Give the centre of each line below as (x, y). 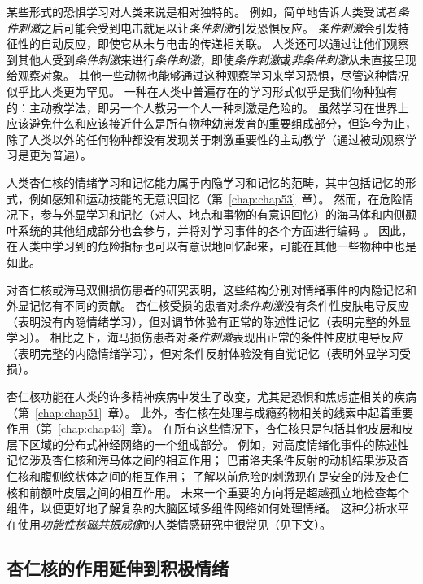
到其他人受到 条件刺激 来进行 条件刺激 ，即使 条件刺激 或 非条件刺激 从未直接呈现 (211, 59)
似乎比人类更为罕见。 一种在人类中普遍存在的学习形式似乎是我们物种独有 (202, 91)
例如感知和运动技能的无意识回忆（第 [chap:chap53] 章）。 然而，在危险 (216, 198)
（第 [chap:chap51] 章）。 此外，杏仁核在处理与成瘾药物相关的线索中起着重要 (210, 412)
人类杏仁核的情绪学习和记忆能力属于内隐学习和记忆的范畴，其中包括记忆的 (206, 182)
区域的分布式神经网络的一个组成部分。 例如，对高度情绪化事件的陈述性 (219, 444)
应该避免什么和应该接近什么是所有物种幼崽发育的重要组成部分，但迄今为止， (211, 123)
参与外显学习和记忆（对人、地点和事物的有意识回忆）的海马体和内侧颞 (228, 214)
